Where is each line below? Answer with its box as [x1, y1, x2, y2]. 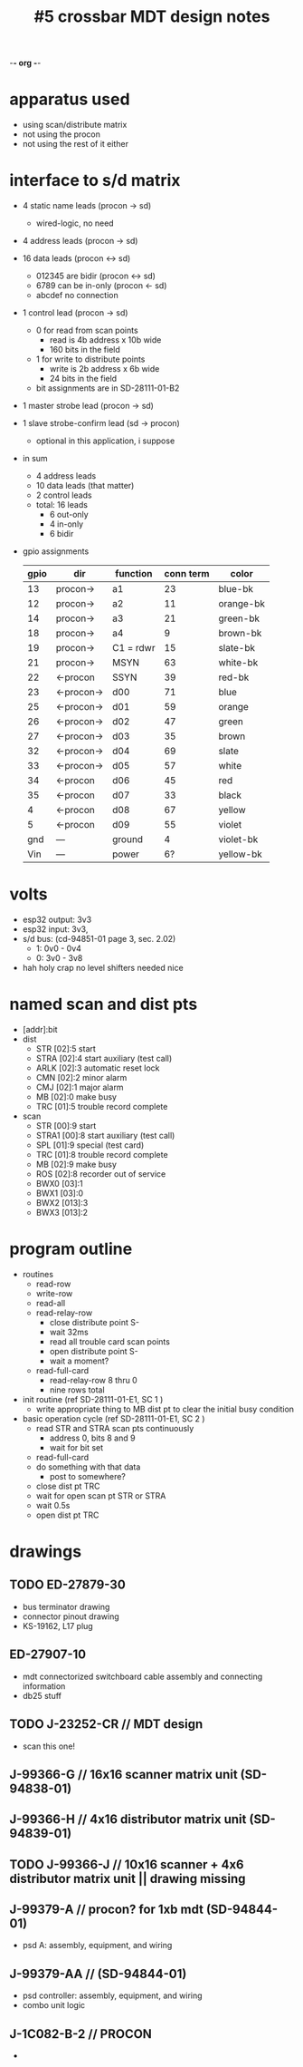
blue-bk [218, 583, 254, 596]
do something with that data [35, 1461, 141, 1472]
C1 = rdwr [112, 642, 156, 655]
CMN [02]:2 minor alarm [35, 1072, 128, 1082]
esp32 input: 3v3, [22, 924, 89, 935]
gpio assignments [22, 546, 90, 557]
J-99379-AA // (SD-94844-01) [9, 1965, 187, 1982]
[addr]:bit [22, 1024, 58, 1034]
